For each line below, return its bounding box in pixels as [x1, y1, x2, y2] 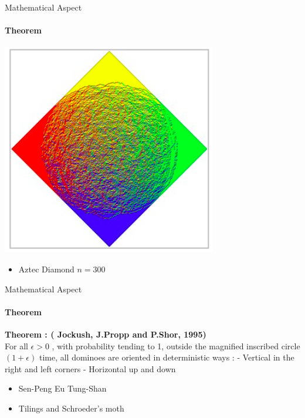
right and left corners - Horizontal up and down [5, 362, 176, 375]
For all [5, 339, 28, 352]
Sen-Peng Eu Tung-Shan [18, 382, 107, 395]
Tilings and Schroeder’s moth [18, 402, 124, 414]
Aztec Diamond [18, 262, 74, 275]
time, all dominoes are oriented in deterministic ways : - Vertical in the [39, 351, 294, 363]
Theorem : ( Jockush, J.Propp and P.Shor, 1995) [5, 328, 206, 340]
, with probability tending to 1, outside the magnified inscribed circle [52, 339, 300, 352]
